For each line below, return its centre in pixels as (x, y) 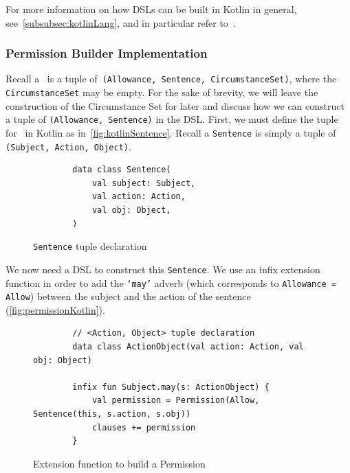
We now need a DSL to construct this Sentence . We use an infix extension (163, 269)
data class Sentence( (122, 170)
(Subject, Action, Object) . (68, 146)
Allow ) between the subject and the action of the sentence (128, 296)
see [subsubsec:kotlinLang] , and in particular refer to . (121, 22)
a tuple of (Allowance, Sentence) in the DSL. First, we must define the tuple (172, 119)
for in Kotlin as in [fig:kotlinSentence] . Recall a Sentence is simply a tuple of (171, 132)
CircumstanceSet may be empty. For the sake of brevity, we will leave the (162, 92)
